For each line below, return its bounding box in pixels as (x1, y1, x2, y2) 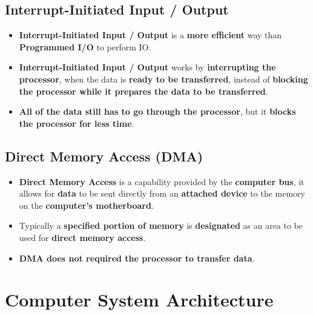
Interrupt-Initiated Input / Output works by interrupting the (19, 61, 276, 73)
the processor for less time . (19, 117, 134, 129)
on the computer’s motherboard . (19, 198, 154, 211)
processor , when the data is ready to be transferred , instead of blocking (19, 72, 308, 85)
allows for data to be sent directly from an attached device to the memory (19, 187, 306, 200)
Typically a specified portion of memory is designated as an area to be (19, 219, 303, 232)
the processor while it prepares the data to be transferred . (19, 84, 268, 97)
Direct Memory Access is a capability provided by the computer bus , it (19, 175, 305, 188)
